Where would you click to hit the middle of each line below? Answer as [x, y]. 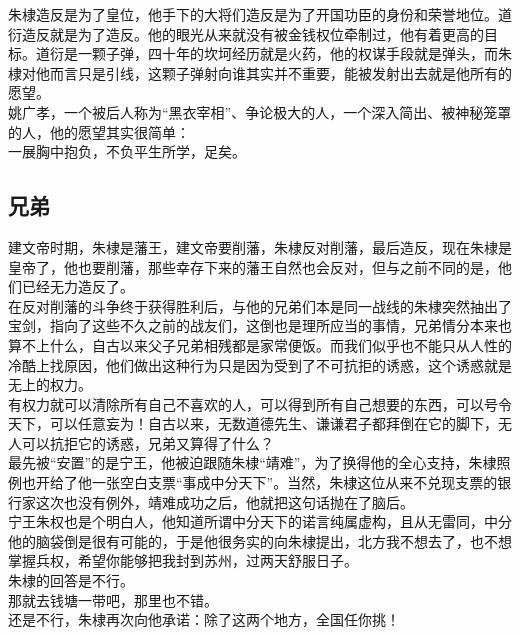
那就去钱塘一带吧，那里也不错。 [113, 599]
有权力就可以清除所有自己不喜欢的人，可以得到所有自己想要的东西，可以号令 [260, 403]
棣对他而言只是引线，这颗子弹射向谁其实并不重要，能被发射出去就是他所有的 [260, 72]
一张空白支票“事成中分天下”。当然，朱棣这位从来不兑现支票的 [294, 482]
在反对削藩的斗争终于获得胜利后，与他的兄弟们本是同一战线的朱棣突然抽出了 [260, 305]
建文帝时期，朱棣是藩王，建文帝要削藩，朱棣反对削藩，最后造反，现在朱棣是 [260, 246]
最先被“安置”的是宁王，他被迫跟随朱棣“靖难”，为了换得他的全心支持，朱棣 [252, 462]
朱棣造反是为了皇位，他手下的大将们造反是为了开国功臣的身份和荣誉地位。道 [260, 14]
